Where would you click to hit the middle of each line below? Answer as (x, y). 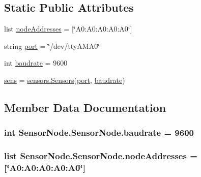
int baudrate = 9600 (36, 63)
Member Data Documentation (85, 107)
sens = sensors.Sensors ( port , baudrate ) (65, 80)
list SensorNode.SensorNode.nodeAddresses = (101, 156)
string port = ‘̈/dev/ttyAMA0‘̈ (52, 46)
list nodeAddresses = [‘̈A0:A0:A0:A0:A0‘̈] (68, 29)
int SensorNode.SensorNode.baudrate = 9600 (99, 132)
